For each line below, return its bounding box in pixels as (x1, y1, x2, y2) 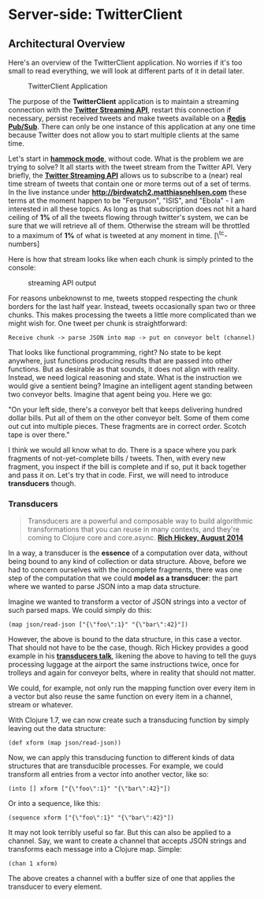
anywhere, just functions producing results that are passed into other (8, 356, 232, 365)
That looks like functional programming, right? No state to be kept (8, 347, 221, 356)
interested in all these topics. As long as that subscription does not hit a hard (8, 204, 257, 214)
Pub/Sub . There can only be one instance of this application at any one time (8, 122, 256, 131)
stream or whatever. (8, 699, 73, 709)
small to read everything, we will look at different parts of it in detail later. (8, 66, 244, 76)
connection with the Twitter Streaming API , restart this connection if (8, 105, 231, 114)
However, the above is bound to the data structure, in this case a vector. (8, 634, 242, 643)
